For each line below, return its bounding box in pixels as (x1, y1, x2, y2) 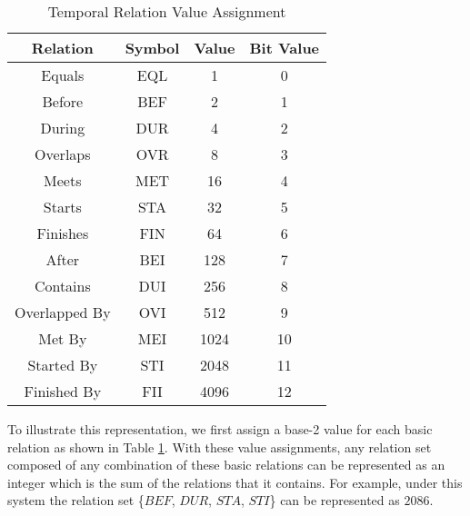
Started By (27, 354, 98, 375)
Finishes (36, 223, 89, 243)
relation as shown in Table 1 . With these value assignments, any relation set (7, 437, 432, 456)
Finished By (24, 381, 102, 402)
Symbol (125, 37, 180, 58)
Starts (43, 196, 82, 217)
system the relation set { (7, 491, 145, 510)
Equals (41, 64, 85, 85)
